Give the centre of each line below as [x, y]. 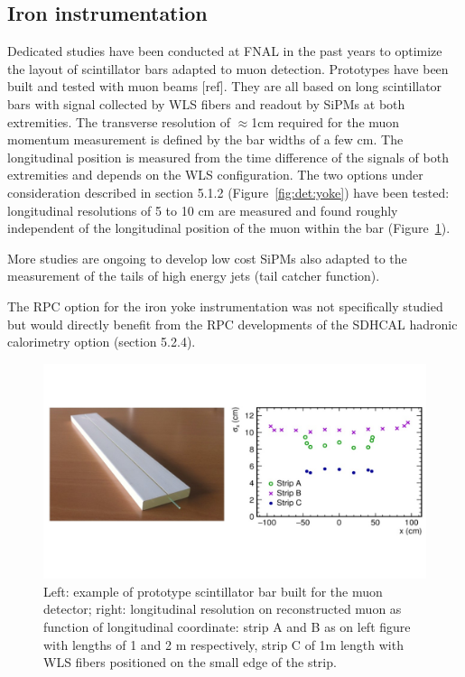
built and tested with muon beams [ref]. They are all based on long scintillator [225, 86]
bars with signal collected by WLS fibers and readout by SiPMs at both [206, 103]
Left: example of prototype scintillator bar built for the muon [213, 591]
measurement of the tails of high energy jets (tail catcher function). [194, 276]
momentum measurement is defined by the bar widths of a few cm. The [205, 139]
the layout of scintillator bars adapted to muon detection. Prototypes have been [228, 68]
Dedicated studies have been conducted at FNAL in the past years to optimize [225, 51]
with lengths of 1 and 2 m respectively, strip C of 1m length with [223, 644]
